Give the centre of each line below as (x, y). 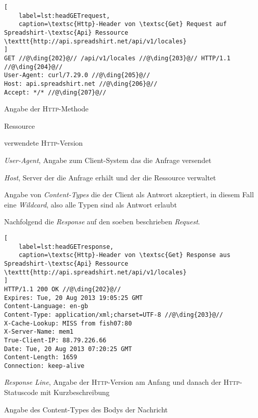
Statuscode (21, 392)
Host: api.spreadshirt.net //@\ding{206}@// (81, 84)
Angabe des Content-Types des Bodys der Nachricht (86, 409)
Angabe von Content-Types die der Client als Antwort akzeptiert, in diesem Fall (129, 194)
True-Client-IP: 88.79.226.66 (55, 340)
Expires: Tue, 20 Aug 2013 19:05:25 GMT (74, 298)
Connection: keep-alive (44, 366)
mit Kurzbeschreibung (75, 392)
